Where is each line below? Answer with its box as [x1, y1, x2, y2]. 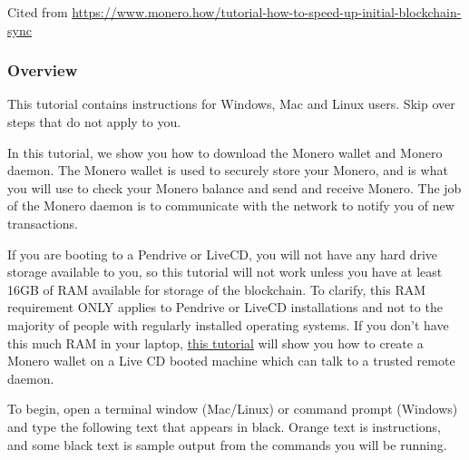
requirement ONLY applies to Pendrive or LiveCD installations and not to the [7, 298, 443, 317]
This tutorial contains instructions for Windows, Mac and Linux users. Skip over [7, 94, 455, 113]
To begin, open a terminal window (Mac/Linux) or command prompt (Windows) [7, 399, 458, 418]
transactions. [7, 213, 78, 232]
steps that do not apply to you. [7, 113, 181, 131]
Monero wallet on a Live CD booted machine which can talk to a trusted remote [7, 351, 455, 370]
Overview [7, 59, 78, 82]
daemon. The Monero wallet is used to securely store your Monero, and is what [7, 161, 448, 180]
